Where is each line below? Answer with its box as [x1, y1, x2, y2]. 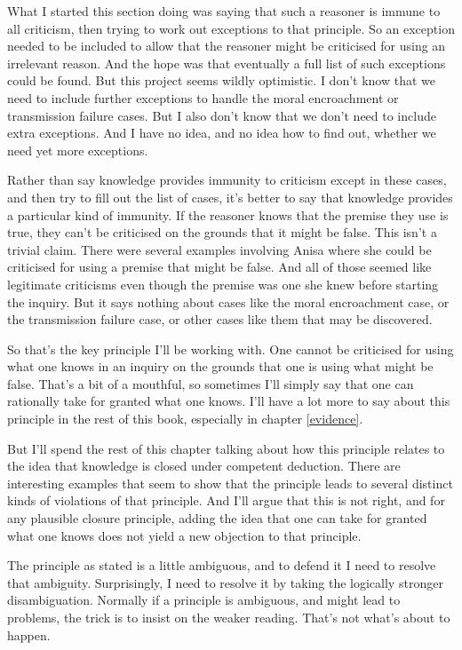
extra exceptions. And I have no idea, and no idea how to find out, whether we [7, 123, 436, 142]
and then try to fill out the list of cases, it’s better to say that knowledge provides [7, 187, 453, 206]
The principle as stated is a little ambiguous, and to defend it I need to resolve [7, 556, 436, 575]
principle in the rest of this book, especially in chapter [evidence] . [7, 409, 363, 428]
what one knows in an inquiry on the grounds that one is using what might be [7, 357, 434, 376]
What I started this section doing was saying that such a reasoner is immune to [7, 2, 441, 20]
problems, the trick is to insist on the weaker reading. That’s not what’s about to [7, 608, 450, 626]
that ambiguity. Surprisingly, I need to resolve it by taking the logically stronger [7, 573, 443, 591]
